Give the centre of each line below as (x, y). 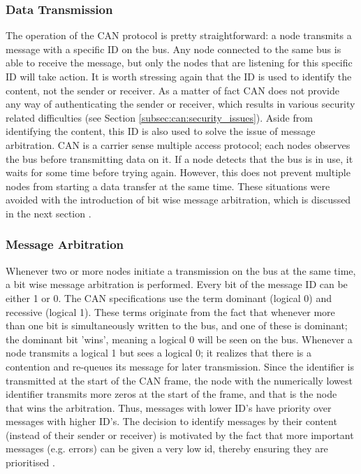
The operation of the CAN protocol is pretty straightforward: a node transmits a (179, 35)
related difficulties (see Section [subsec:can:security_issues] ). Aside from (159, 117)
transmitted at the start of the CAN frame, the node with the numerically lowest (179, 380)
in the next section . (49, 213)
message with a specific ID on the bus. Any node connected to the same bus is (174, 49)
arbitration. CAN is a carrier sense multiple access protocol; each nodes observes (178, 144)
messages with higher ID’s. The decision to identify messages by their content (171, 421)
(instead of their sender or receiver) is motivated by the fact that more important (180, 434)
